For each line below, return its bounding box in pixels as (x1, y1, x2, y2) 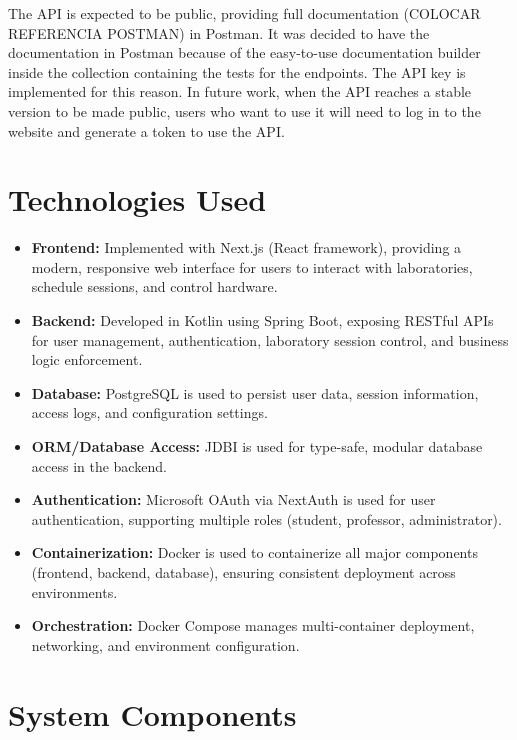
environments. (31, 581, 118, 602)
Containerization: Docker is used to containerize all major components (31, 542, 478, 563)
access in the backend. (31, 455, 167, 476)
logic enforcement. (31, 349, 143, 370)
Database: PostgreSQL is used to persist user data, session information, (31, 382, 479, 403)
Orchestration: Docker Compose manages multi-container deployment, (31, 615, 475, 636)
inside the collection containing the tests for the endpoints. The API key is (8, 61, 466, 82)
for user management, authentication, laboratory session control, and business (31, 329, 509, 350)
